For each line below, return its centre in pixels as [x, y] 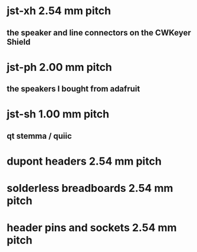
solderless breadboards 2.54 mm [90, 189]
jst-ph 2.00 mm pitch [60, 67]
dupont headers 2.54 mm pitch [84, 161]
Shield [19, 42]
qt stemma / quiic [40, 136]
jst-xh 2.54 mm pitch [59, 11]
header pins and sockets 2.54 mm [92, 228]
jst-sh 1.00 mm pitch [58, 114]
